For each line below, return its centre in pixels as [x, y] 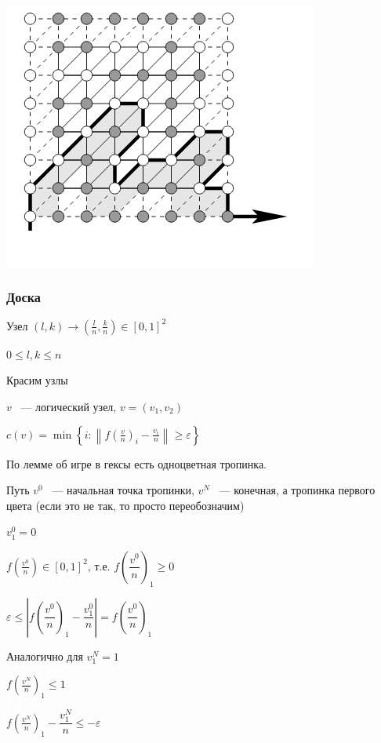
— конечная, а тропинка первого [297, 490]
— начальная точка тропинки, [123, 490]
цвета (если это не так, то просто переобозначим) [125, 505]
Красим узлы [37, 380]
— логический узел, [69, 406]
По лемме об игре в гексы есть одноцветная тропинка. [137, 463]
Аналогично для [45, 656]
